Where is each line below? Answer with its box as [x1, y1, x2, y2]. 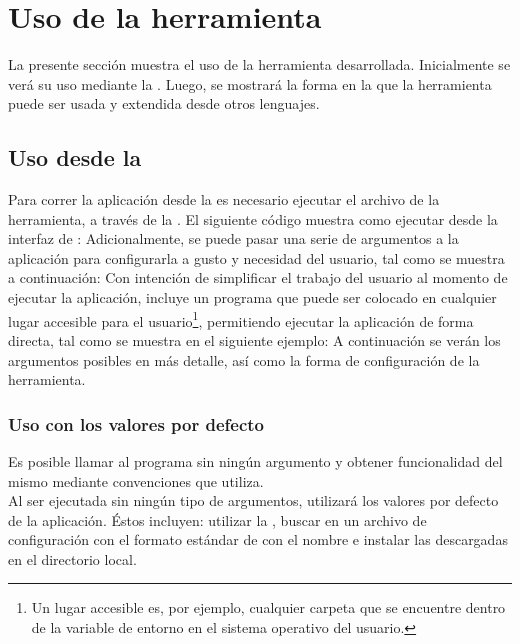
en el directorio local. [8, 548, 137, 569]
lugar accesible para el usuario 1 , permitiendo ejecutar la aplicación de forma [8, 307, 474, 331]
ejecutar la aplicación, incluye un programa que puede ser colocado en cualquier [8, 287, 497, 308]
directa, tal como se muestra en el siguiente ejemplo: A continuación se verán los [8, 329, 501, 350]
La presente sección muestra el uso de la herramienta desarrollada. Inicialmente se [8, 54, 511, 75]
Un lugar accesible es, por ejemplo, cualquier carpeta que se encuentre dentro [31, 597, 506, 618]
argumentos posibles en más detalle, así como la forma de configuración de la [8, 349, 480, 370]
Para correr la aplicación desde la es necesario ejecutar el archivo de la [8, 189, 440, 210]
